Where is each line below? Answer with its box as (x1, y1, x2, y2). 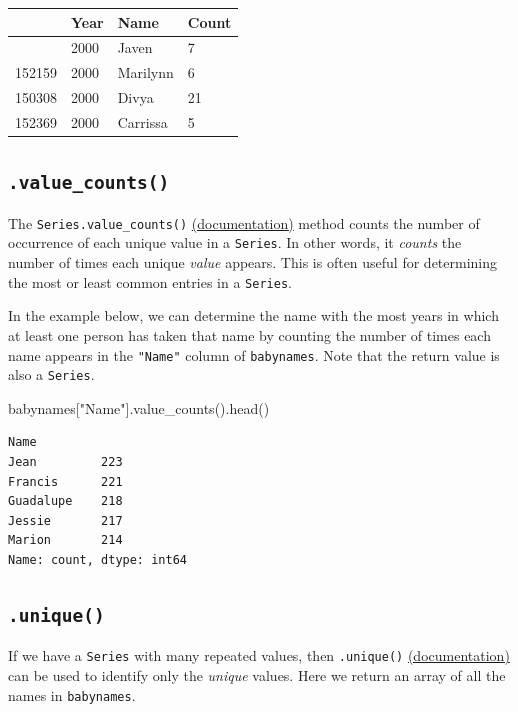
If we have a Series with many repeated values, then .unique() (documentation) (8, 645, 510, 666)
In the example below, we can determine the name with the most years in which (8, 305, 499, 326)
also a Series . (8, 364, 95, 385)
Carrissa (117, 111, 168, 132)
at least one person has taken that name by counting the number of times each (8, 324, 491, 345)
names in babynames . (8, 684, 136, 705)
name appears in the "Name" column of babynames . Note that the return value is (8, 344, 500, 365)
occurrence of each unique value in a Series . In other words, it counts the (8, 232, 462, 253)
